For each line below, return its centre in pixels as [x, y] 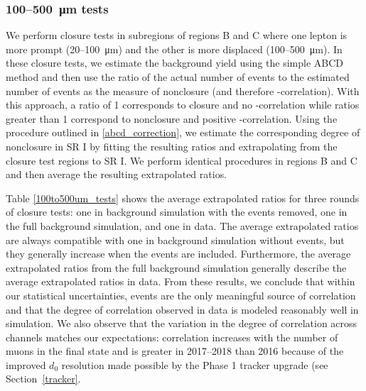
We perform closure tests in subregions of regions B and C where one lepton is [177, 35]
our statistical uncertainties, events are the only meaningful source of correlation [181, 295]
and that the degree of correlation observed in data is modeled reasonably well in [182, 309]
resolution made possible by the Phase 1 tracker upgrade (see [195, 364]
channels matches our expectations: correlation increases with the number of [172, 337]
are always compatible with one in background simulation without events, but [175, 239]
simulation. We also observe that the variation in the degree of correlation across [182, 323]
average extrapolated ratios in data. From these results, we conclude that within [181, 281]
